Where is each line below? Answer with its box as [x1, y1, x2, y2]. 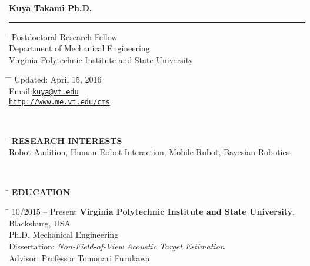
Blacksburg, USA [9, 216, 71, 229]
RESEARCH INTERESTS [11, 134, 122, 146]
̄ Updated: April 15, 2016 [9, 73, 102, 86]
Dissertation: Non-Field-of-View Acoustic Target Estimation [9, 240, 225, 252]
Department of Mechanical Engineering [9, 42, 150, 54]
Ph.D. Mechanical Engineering [9, 228, 119, 241]
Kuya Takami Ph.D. [9, 2, 92, 14]
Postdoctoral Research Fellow [11, 30, 118, 42]
